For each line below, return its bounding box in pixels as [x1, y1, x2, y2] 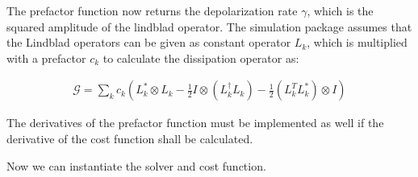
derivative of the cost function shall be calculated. [6, 130, 253, 146]
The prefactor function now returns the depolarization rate [6, 2, 298, 19]
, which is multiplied [307, 34, 408, 51]
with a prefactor [6, 49, 86, 66]
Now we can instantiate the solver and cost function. [6, 157, 266, 174]
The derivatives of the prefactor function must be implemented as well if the [6, 114, 384, 131]
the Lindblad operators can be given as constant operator [6, 34, 291, 51]
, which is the [307, 2, 374, 19]
